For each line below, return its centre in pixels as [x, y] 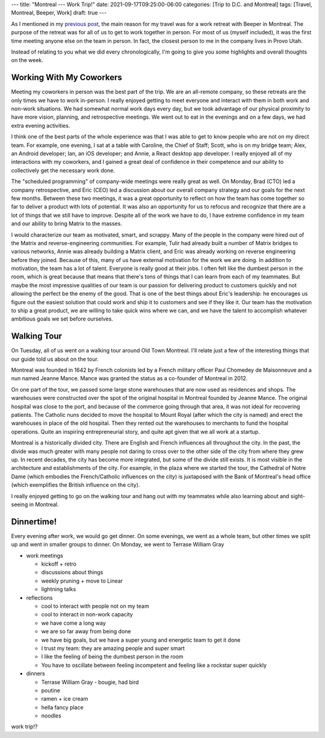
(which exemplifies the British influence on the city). [76, 485]
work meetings [45, 555]
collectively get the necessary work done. [63, 170]
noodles [51, 716]
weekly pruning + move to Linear [82, 581]
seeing [20, 504]
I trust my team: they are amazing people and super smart [113, 648]
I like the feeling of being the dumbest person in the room [112, 657]
